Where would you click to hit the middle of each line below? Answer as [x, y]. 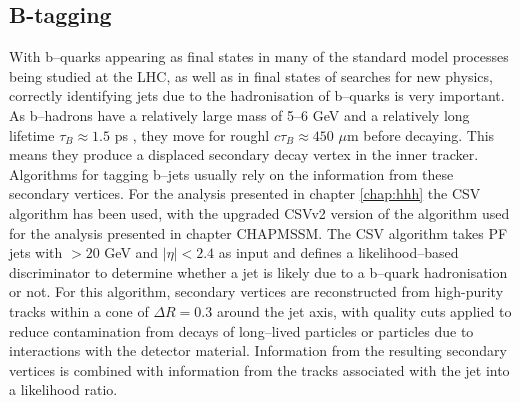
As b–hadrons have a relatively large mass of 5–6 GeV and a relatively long [239, 114]
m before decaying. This [420, 134]
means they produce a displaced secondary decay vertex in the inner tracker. [244, 154]
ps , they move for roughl [192, 134]
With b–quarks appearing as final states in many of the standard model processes [259, 56]
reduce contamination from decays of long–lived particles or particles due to [241, 330]
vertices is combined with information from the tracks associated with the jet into [259, 369]
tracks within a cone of [79, 310]
